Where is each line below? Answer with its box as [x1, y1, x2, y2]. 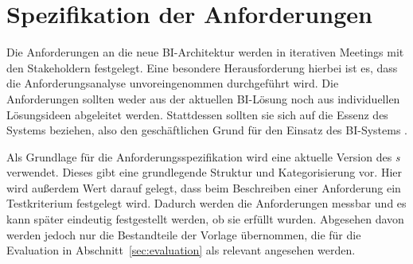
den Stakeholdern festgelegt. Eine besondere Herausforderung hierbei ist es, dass [6, 59, 398, 76]
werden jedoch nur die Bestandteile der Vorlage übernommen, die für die [6, 226, 361, 243]
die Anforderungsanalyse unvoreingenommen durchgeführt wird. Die [6, 75, 339, 91]
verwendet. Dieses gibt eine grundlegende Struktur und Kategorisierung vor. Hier [6, 164, 402, 181]
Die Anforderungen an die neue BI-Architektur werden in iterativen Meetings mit [6, 44, 404, 60]
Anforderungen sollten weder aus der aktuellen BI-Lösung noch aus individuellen [6, 90, 400, 107]
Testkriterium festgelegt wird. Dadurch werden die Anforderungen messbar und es [6, 195, 407, 212]
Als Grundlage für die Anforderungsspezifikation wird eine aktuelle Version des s [6, 148, 400, 165]
